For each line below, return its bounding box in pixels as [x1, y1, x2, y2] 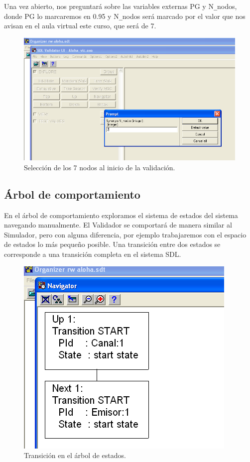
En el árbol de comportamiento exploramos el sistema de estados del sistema [4, 210, 238, 220]
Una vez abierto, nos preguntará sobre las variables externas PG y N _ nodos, [4, 1, 237, 11]
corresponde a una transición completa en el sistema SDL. [4, 248, 181, 259]
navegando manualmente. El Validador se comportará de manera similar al [4, 220, 232, 230]
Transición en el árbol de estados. [24, 450, 126, 461]
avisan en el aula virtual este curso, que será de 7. [4, 20, 156, 31]
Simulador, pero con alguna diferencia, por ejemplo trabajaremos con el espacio [4, 229, 247, 239]
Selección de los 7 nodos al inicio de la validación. [24, 162, 175, 172]
